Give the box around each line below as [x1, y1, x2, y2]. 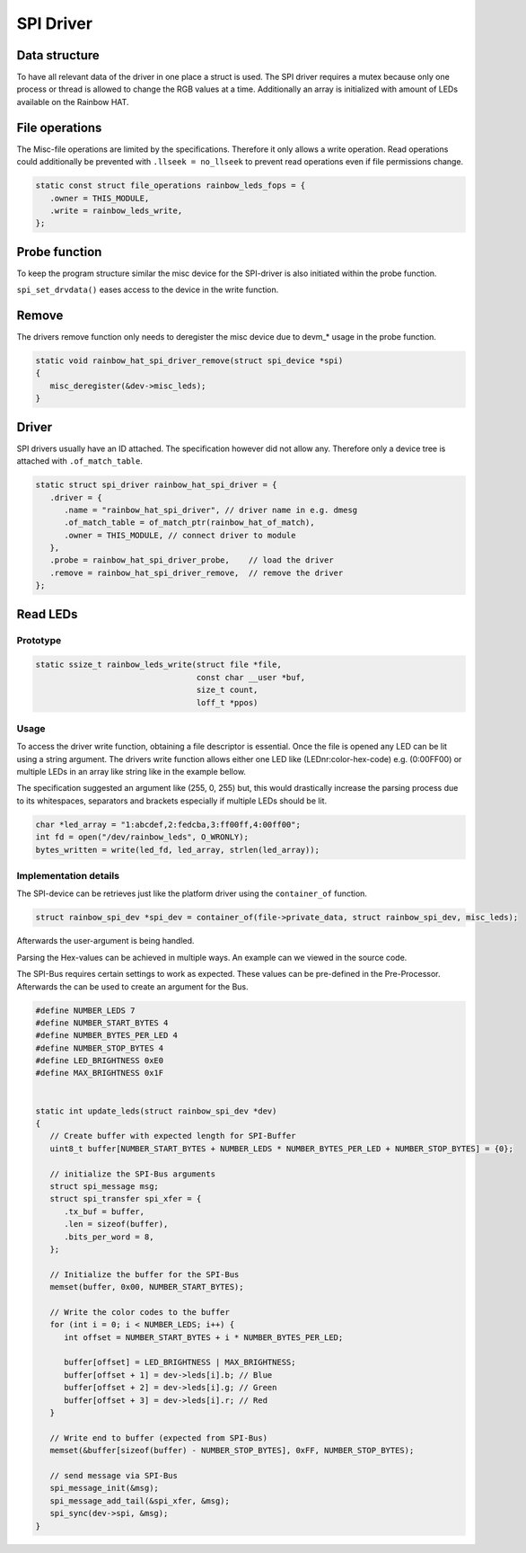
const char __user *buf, [196, 672, 306, 682]
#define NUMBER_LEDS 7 [35, 1005, 136, 1016]
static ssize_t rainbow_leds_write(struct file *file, [35, 660, 282, 670]
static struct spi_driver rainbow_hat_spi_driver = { [35, 480, 277, 490]
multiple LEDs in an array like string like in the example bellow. [16, 767, 247, 777]
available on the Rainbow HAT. [16, 96, 129, 107]
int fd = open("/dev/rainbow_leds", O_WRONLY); [35, 832, 249, 842]
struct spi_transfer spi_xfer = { [49, 1194, 202, 1204]
